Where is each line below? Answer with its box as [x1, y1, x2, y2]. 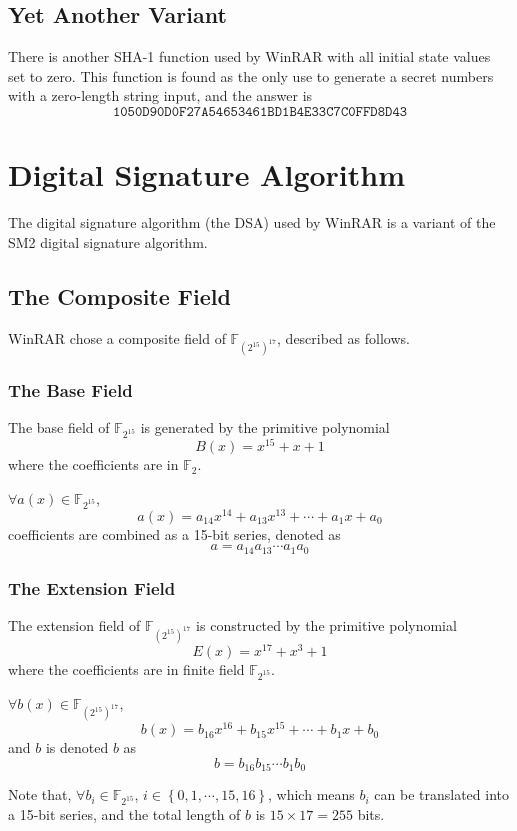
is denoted [45, 737, 109, 758]
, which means [268, 784, 355, 805]
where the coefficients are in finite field [8, 658, 245, 679]
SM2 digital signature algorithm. [8, 231, 208, 252]
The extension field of [8, 614, 141, 635]
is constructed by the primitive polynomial [196, 614, 457, 635]
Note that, [8, 784, 72, 805]
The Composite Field [8, 280, 231, 311]
